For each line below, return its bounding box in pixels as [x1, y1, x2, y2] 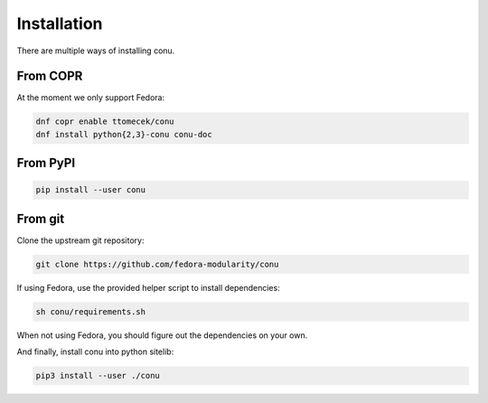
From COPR [16, 69, 83, 84]
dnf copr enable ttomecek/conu [35, 117, 175, 127]
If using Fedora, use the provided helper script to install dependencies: [16, 282, 280, 293]
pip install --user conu [35, 185, 146, 195]
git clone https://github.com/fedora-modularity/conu [35, 258, 279, 269]
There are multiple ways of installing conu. [16, 45, 175, 56]
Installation [16, 14, 103, 33]
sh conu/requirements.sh [35, 306, 146, 316]
